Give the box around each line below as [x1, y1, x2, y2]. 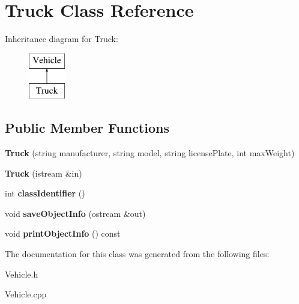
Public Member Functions [5, 118, 169, 137]
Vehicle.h [5, 267, 38, 280]
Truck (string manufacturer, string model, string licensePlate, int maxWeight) [5, 147, 295, 159]
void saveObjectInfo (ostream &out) [5, 207, 146, 219]
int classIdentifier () [5, 187, 85, 199]
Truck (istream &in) [5, 166, 82, 179]
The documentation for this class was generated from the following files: [5, 248, 270, 260]
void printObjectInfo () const [5, 227, 121, 240]
